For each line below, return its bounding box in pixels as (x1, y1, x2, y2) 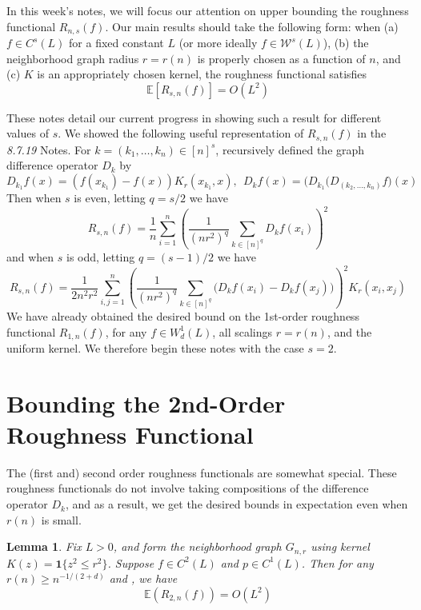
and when (6, 249, 54, 265)
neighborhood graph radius (6, 50, 139, 66)
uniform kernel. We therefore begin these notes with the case (6, 339, 304, 356)
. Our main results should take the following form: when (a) (105, 18, 399, 34)
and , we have (109, 570, 178, 587)
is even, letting (74, 189, 146, 206)
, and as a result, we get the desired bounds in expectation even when (65, 496, 408, 512)
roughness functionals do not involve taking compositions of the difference (6, 480, 369, 496)
